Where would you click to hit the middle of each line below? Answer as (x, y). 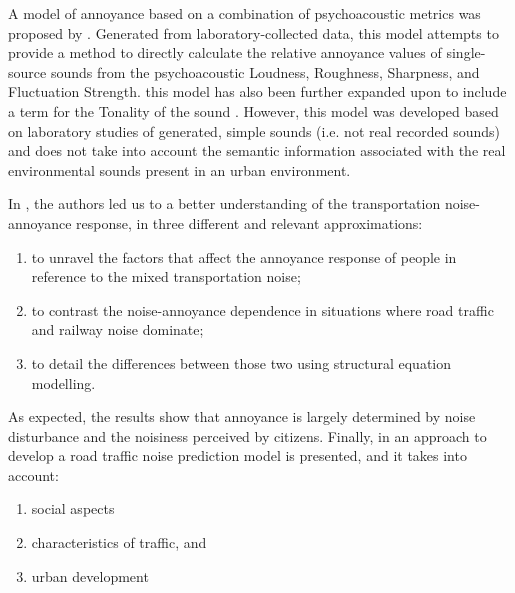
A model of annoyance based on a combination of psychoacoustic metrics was (244, 13)
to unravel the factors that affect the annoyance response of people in (244, 256)
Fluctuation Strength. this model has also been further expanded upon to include (257, 91)
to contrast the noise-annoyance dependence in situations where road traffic (262, 309)
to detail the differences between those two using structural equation (241, 362)
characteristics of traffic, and (119, 542)
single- (466, 52)
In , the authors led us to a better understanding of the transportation (224, 203)
